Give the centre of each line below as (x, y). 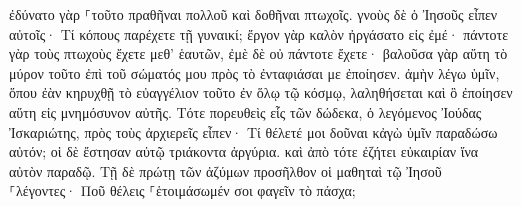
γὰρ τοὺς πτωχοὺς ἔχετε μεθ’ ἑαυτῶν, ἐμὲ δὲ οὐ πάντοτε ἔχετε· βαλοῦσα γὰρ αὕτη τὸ (258, 53)
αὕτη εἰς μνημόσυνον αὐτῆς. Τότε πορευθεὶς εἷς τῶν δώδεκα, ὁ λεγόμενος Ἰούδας (245, 111)
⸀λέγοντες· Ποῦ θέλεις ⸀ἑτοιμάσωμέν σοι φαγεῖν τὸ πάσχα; (182, 190)
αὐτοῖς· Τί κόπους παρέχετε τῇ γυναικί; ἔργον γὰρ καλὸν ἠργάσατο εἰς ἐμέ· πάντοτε (259, 33)
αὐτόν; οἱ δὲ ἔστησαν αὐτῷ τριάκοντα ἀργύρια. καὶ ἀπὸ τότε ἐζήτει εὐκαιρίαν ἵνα (244, 151)
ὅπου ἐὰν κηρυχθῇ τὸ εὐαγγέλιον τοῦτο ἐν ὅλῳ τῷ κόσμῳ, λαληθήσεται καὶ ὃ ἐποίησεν (261, 92)
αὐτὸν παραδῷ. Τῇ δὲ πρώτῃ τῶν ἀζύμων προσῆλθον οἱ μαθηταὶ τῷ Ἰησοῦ (225, 170)
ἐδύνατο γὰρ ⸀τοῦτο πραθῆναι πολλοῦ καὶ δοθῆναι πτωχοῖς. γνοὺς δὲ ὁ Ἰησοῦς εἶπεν (253, 14)
